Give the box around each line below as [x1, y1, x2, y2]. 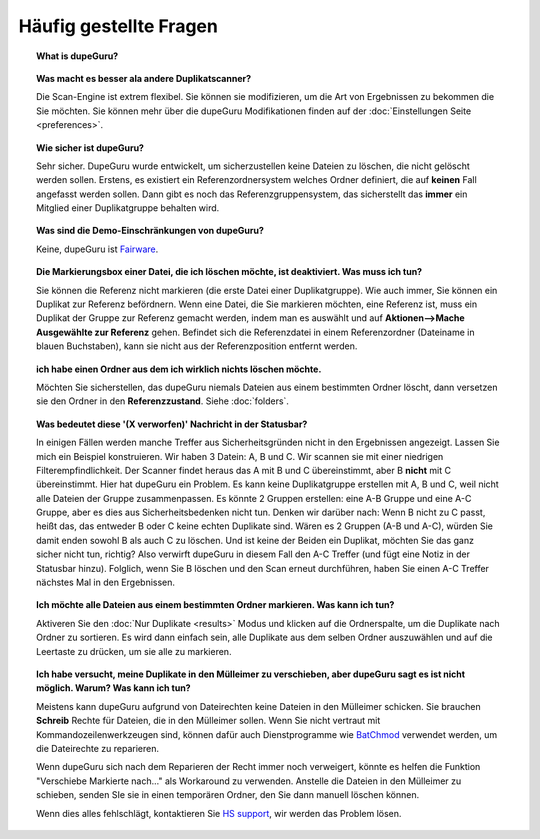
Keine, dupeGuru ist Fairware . [36, 243, 159, 255]
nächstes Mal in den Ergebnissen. [36, 576, 175, 589]
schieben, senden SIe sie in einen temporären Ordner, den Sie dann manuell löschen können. [36, 789, 420, 801]
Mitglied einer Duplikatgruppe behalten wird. [36, 202, 220, 214]
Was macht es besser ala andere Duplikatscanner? [36, 72, 252, 84]
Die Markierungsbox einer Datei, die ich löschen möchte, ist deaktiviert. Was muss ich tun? [36, 266, 423, 278]
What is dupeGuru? [36, 50, 119, 62]
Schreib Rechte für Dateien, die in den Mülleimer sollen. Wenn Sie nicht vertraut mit [36, 715, 381, 727]
